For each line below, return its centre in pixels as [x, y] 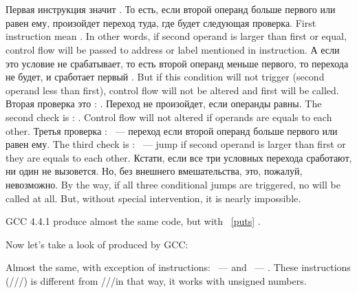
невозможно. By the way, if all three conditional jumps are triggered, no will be [173, 184]
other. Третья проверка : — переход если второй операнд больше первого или [172, 130]
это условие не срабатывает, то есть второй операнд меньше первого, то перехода [177, 63]
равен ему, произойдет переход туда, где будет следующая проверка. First [161, 22]
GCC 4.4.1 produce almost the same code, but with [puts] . [133, 221]
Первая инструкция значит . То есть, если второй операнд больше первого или [171, 9]
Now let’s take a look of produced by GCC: [97, 244]
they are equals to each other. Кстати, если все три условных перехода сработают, [179, 157]
